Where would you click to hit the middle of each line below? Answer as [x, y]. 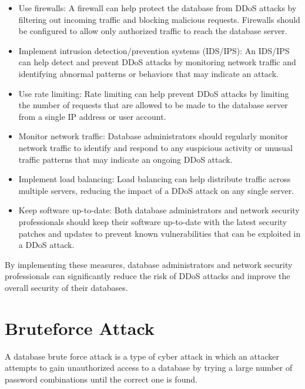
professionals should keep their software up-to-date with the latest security [153, 221]
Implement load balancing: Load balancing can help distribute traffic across [155, 179]
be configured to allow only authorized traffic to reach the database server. [153, 31]
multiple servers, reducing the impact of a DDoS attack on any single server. [156, 190]
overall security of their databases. [66, 287]
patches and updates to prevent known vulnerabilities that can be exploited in [160, 233]
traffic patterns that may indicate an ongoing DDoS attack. [125, 159]
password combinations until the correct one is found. [101, 379]
